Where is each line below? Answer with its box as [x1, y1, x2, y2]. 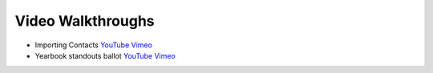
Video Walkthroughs [14, 12, 156, 30]
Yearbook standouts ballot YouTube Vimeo [34, 51, 176, 60]
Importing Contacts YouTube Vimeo [34, 40, 152, 50]
